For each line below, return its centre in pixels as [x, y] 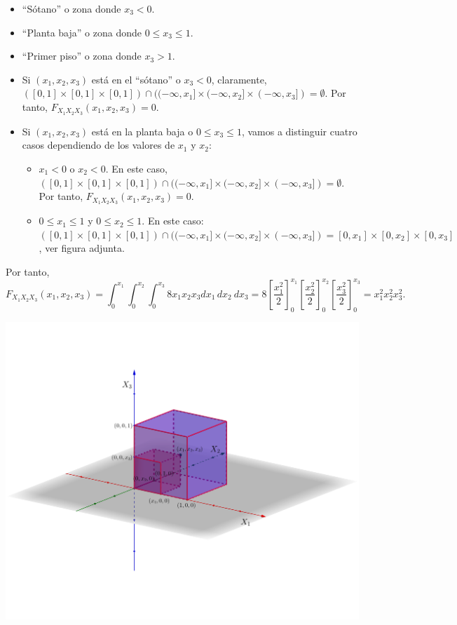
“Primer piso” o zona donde [82, 56]
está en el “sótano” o [136, 79]
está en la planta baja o [142, 131]
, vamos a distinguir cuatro [299, 131]
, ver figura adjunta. [82, 248]
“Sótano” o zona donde [71, 8]
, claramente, [239, 79]
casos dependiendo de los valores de [98, 145]
